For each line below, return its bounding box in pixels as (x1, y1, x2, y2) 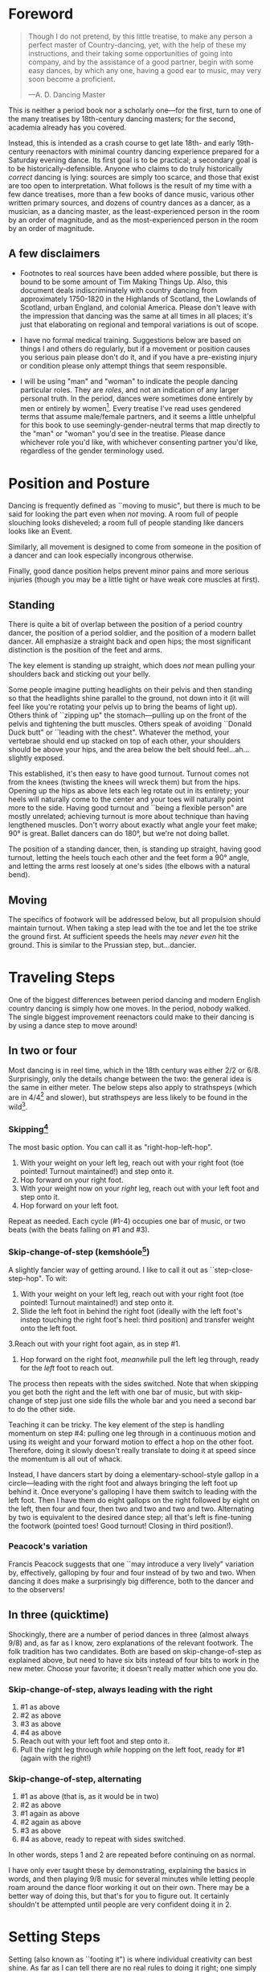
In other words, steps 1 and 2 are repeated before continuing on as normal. (8, 1850, 256, 1859)
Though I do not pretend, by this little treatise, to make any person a (27, 31, 253, 41)
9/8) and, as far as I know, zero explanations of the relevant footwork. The (8, 1638, 254, 1648)
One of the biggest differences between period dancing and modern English (8, 994, 261, 1004)
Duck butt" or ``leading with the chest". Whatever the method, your (8, 727, 230, 737)
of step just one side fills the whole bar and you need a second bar (35, 1395, 256, 1405)
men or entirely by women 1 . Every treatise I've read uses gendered (19, 401, 241, 413)
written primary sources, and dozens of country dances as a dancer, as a (8, 198, 251, 208)
